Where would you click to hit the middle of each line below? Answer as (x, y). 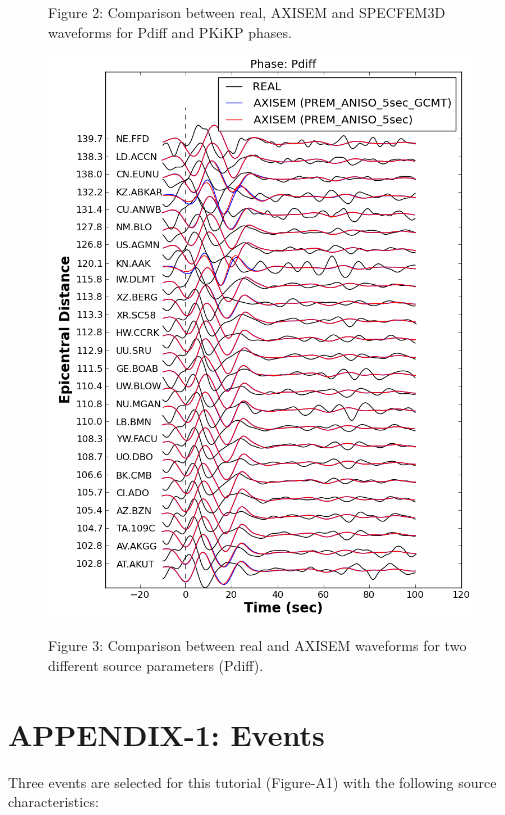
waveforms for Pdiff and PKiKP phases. (170, 31)
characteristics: (53, 801)
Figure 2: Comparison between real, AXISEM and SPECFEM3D (247, 12)
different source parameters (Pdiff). (156, 664)
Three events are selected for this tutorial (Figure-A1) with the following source (252, 781)
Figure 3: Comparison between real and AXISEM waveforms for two (257, 645)
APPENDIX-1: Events (166, 733)
